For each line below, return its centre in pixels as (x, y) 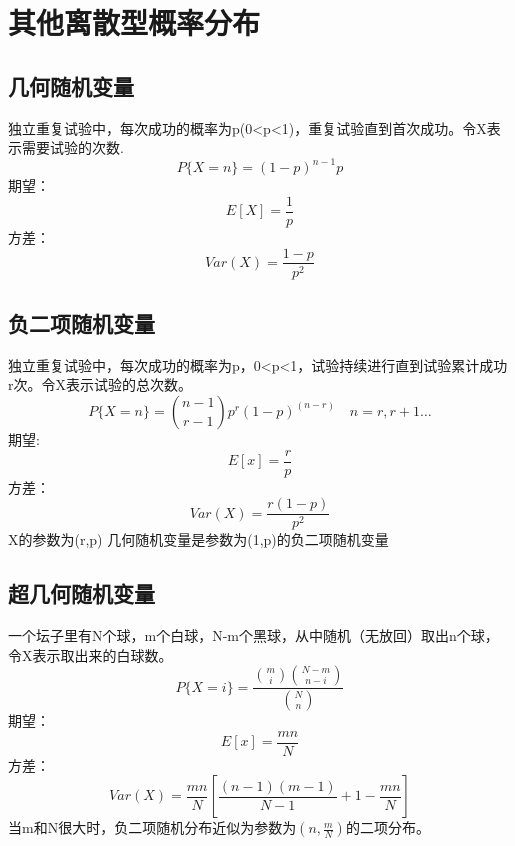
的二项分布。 (387, 827)
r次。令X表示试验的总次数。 (100, 384)
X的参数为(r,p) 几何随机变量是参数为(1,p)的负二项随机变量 (198, 539)
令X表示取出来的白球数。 (90, 654)
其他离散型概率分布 (134, 22)
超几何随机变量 (81, 593)
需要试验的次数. (72, 147)
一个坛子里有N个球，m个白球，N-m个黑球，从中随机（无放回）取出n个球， (253, 635)
